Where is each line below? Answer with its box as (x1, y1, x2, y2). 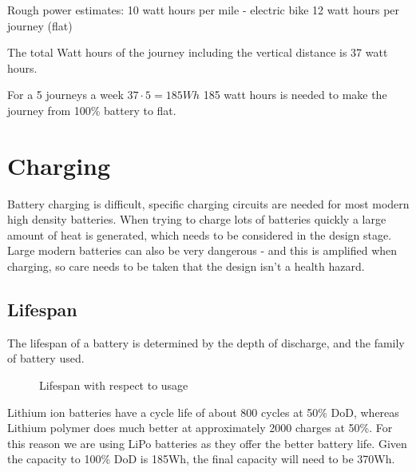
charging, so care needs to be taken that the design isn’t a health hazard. (7, 258, 365, 275)
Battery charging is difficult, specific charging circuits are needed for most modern (7, 195, 410, 212)
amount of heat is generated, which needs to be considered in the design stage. (7, 226, 392, 243)
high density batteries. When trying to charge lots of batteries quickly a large (7, 211, 386, 228)
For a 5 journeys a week (7, 86, 124, 103)
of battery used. (7, 350, 85, 367)
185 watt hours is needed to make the (203, 86, 387, 103)
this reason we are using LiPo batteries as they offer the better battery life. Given (7, 434, 407, 451)
